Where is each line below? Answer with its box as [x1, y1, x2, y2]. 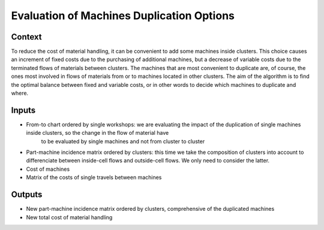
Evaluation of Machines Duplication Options [11, 9, 235, 22]
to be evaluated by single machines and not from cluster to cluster [41, 138, 205, 145]
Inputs [11, 105, 36, 115]
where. [11, 90, 29, 97]
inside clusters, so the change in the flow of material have [26, 129, 169, 137]
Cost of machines [26, 165, 70, 172]
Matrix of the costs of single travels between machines [26, 174, 162, 181]
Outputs [11, 189, 43, 200]
